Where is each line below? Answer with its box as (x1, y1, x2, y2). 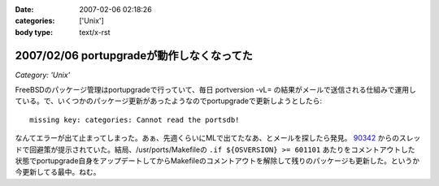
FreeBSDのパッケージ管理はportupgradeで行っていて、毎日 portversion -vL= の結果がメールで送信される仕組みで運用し (15, 85, 416, 95)
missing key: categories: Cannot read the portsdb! (29, 115, 240, 124)
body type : (15, 27, 53, 37)
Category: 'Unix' (15, 70, 71, 80)
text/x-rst (79, 27, 111, 37)
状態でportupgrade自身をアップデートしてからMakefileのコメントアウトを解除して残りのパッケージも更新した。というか (15, 156, 420, 166)
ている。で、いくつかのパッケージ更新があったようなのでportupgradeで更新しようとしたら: (15, 96, 323, 106)
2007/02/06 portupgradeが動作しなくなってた (15, 49, 254, 63)
